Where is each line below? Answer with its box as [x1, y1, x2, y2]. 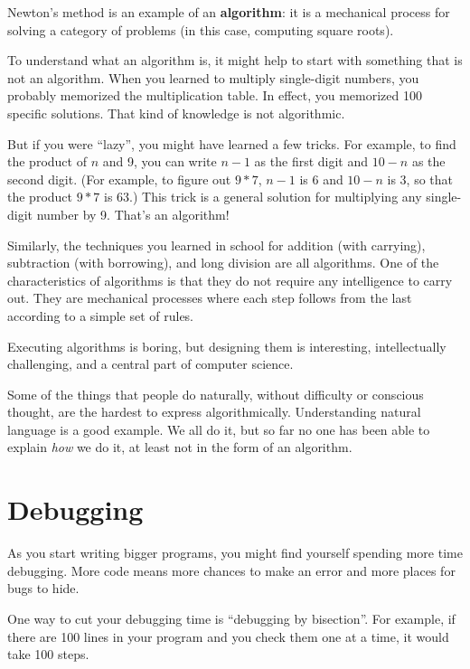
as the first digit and [254, 152, 369, 171]
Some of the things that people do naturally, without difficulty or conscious [7, 384, 424, 403]
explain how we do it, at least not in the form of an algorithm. [7, 438, 352, 457]
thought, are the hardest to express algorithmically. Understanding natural [7, 402, 421, 421]
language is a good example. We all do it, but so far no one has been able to [7, 419, 430, 438]
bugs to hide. [7, 579, 80, 598]
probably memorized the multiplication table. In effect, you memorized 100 [7, 86, 422, 105]
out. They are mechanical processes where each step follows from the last [7, 288, 412, 307]
